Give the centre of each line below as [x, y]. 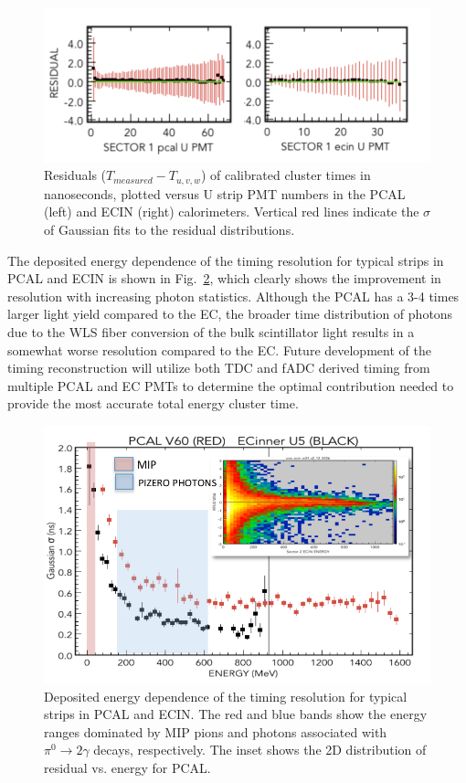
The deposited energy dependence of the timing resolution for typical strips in [226, 260]
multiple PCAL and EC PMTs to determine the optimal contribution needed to [231, 385]
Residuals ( [75, 175]
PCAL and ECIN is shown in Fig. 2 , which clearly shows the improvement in [224, 278]
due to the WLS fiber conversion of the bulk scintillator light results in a [211, 332]
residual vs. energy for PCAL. [127, 767]
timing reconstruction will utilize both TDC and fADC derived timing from [219, 368]
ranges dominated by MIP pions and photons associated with [216, 731]
